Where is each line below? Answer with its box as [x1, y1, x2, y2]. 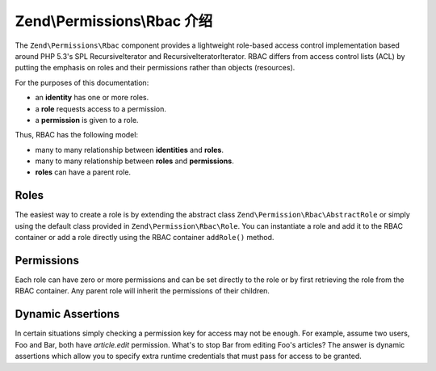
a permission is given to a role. [35, 115, 139, 124]
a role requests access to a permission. [35, 103, 167, 113]
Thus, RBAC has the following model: [15, 130, 139, 140]
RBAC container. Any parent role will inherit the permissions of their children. [15, 286, 270, 296]
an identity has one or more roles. [35, 93, 149, 103]
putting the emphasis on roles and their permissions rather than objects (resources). [15, 63, 296, 73]
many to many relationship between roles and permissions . [35, 156, 234, 166]
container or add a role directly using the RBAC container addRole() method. [15, 233, 275, 242]
